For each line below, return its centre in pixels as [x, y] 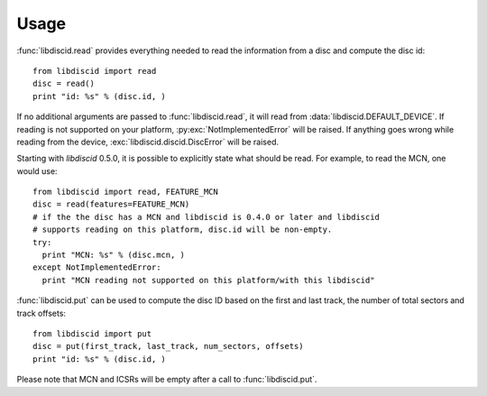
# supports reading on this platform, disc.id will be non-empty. [183, 230]
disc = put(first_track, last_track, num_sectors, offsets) [168, 346]
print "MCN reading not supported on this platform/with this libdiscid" [208, 280]
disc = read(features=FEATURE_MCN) [111, 204]
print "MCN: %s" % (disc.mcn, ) [113, 255]
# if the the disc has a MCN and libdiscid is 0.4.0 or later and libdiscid [207, 217]
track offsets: [41, 313]
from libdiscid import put [92, 333]
